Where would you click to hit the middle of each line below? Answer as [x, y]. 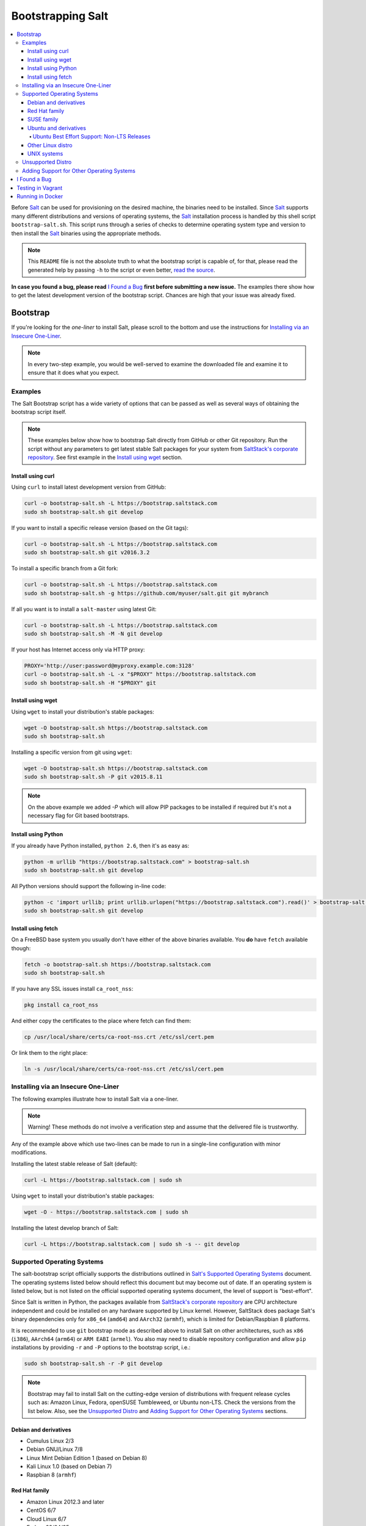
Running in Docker [40, 196]
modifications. [29, 1152]
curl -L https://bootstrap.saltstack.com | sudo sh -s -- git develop [132, 1244]
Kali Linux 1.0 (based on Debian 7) [69, 1466]
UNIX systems [45, 154]
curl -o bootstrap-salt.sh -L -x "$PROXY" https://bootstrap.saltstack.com [140, 674]
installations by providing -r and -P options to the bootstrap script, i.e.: [101, 1347]
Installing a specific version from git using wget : [72, 752]
